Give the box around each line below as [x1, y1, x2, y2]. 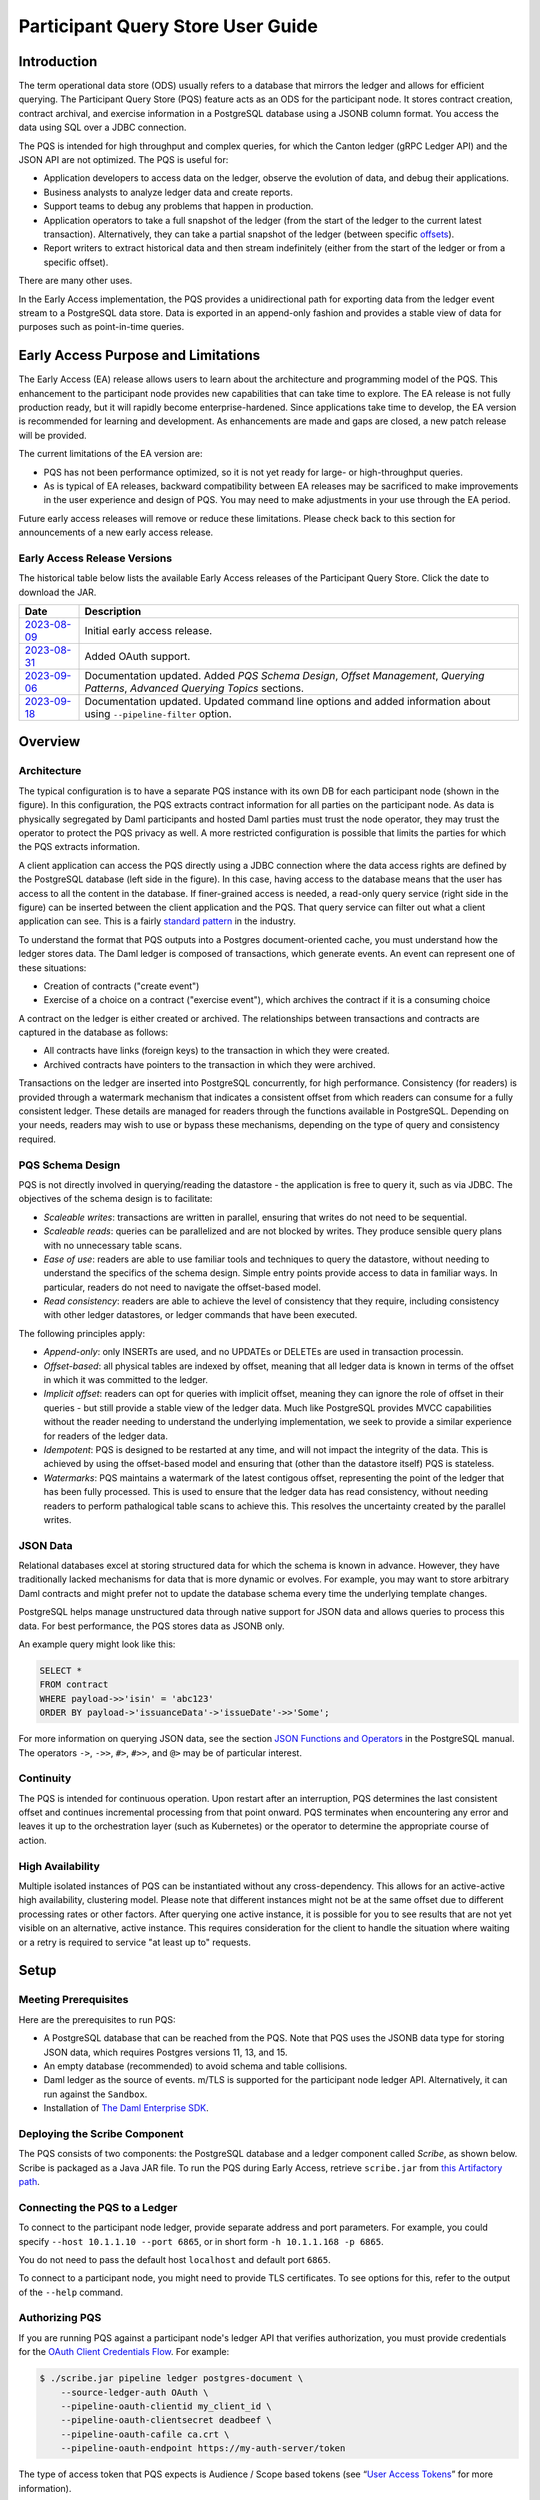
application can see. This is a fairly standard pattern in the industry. [18, 915, 297, 927]
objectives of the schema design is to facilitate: [18, 1193, 213, 1205]
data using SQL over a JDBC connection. [18, 121, 187, 134]
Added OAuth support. [84, 650, 191, 664]
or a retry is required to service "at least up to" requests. [18, 1936, 252, 1948]
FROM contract [39, 1679, 109, 1690]
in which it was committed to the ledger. [43, 1374, 209, 1386]
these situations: [18, 961, 87, 974]
